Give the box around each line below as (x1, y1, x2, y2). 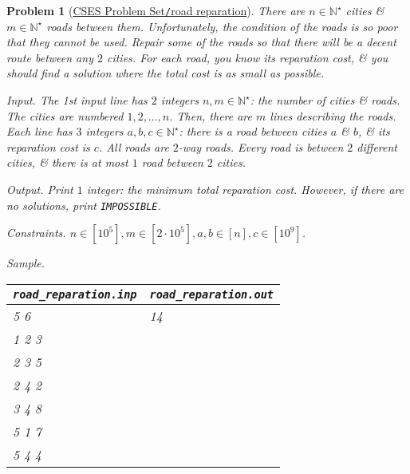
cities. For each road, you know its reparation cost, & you (106, 49, 388, 65)
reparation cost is (6, 138, 90, 155)
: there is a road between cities (179, 123, 327, 140)
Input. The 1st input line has (6, 92, 148, 109)
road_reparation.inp (13, 287, 137, 301)
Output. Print (6, 181, 73, 197)
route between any (6, 49, 93, 65)
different (357, 138, 397, 155)
